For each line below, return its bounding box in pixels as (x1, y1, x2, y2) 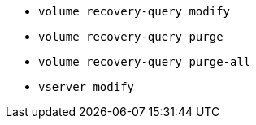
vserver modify (38, 80, 135, 93)
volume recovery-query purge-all (38, 55, 251, 68)
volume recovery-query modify (38, 5, 231, 18)
